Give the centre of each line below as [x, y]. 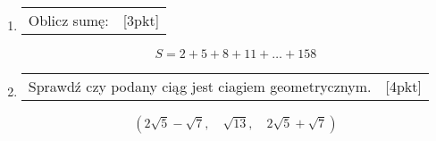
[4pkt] [403, 86]
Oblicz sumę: [68, 20]
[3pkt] [141, 20]
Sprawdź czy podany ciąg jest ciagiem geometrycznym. [200, 86]
